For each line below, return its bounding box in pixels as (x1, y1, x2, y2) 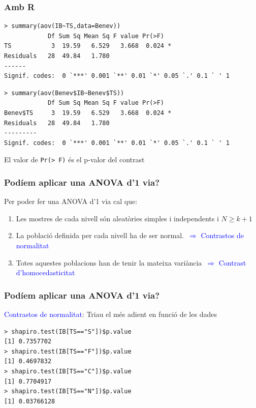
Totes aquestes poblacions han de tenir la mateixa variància (16, 257, 202, 268)
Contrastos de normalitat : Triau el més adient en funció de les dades (4, 309, 217, 319)
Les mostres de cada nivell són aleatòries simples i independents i (16, 213, 219, 223)
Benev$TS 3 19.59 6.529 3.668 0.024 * (4, 109, 172, 116)
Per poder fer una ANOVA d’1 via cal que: (4, 196, 138, 207)
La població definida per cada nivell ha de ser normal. (16, 230, 184, 241)
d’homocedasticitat (16, 267, 75, 278)
